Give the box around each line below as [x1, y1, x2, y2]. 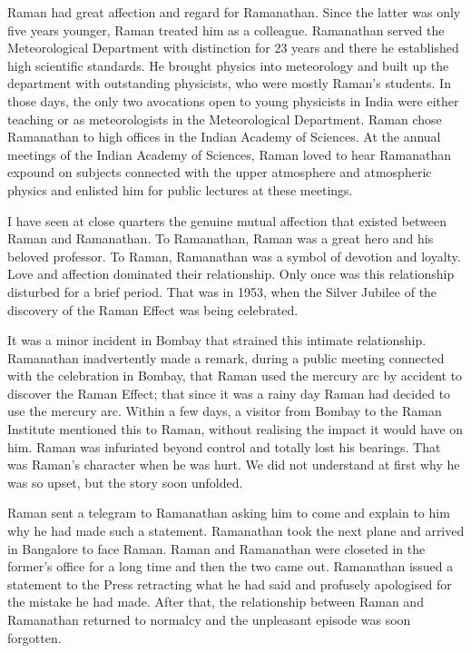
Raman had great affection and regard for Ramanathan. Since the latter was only [7, 3, 461, 21]
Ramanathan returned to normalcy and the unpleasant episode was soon [7, 610, 411, 628]
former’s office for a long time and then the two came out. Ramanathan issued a [7, 557, 454, 576]
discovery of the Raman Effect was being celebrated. [7, 300, 299, 319]
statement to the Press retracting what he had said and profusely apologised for [7, 574, 452, 593]
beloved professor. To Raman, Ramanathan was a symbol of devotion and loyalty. [7, 246, 461, 265]
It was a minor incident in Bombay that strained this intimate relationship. [7, 331, 427, 350]
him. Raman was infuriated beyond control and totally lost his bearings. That [7, 437, 441, 456]
